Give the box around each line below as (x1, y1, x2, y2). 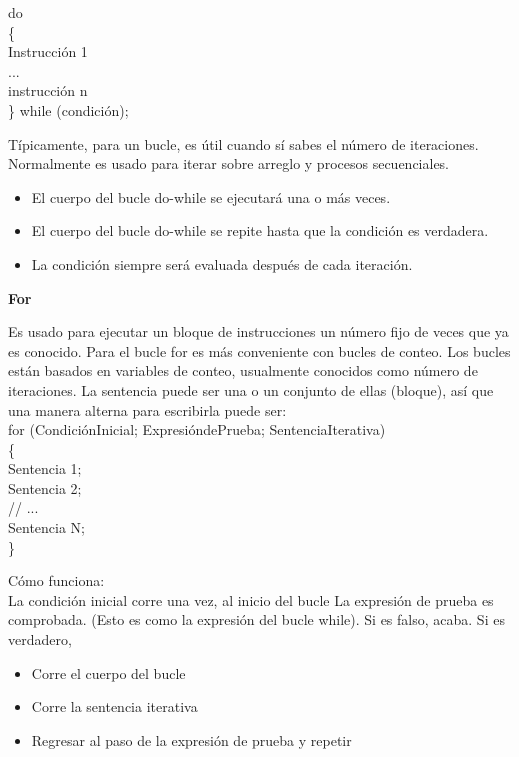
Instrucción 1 (8, 41, 88, 62)
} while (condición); (8, 99, 129, 120)
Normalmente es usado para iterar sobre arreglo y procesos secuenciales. (8, 153, 450, 174)
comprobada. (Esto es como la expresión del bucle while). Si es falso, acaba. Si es (8, 609, 505, 630)
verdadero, (8, 629, 72, 650)
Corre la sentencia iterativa (31, 696, 198, 717)
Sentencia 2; (8, 477, 82, 498)
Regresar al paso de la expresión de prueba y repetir (31, 729, 352, 750)
